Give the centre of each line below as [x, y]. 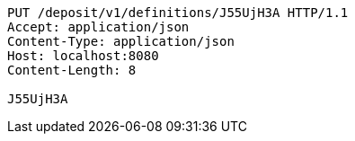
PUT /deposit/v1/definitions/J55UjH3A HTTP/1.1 [178, 13]
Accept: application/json [98, 27]
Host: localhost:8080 [83, 56]
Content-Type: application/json [121, 41]
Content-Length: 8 [72, 70]
